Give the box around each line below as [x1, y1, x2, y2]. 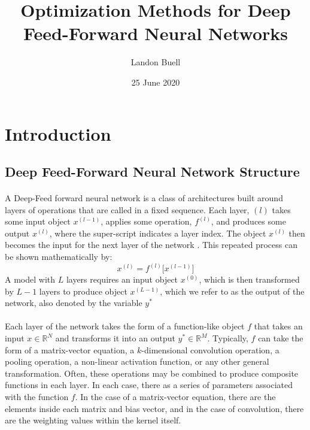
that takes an [254, 320, 303, 332]
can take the [258, 332, 303, 344]
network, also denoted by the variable [5, 296, 142, 309]
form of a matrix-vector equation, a [5, 343, 135, 356]
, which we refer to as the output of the [160, 284, 305, 297]
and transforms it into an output [55, 332, 175, 344]
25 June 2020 [131, 75, 180, 88]
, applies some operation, [101, 215, 192, 228]
